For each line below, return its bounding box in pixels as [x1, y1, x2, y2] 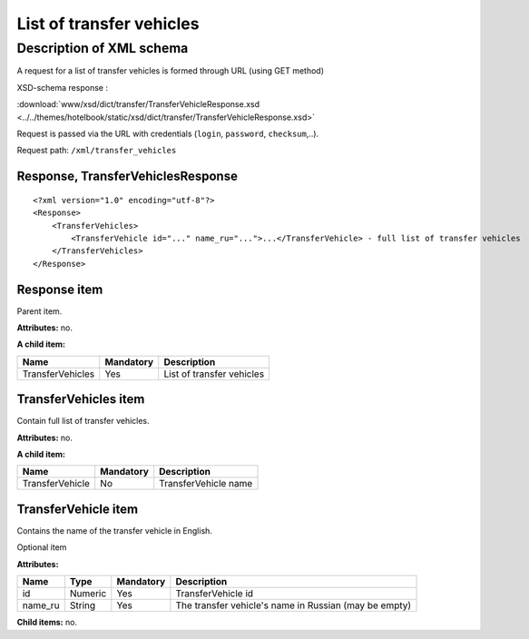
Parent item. [16, 305, 63, 317]
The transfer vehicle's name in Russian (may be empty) [175, 599, 412, 612]
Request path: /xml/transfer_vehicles [16, 145, 177, 156]
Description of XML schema [16, 40, 189, 56]
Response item [16, 281, 103, 297]
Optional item [16, 542, 67, 553]
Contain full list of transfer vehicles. [16, 416, 150, 427]
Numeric [69, 587, 107, 600]
